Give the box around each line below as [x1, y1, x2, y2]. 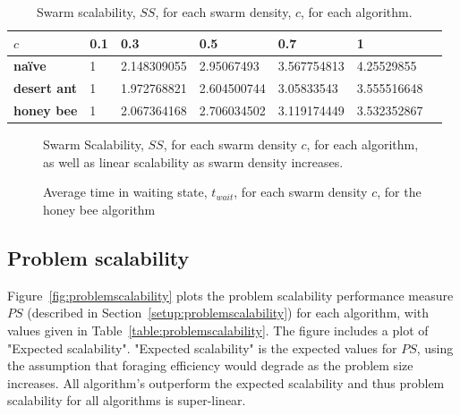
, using [416, 338, 454, 357]
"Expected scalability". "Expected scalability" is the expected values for [7, 338, 397, 357]
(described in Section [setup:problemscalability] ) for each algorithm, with [27, 303, 430, 322]
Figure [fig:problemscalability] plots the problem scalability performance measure [7, 285, 454, 304]
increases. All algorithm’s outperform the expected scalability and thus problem [7, 373, 445, 392]
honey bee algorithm [43, 200, 156, 218]
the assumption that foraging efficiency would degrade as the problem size [7, 356, 413, 375]
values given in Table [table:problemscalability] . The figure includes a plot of [7, 320, 429, 339]
